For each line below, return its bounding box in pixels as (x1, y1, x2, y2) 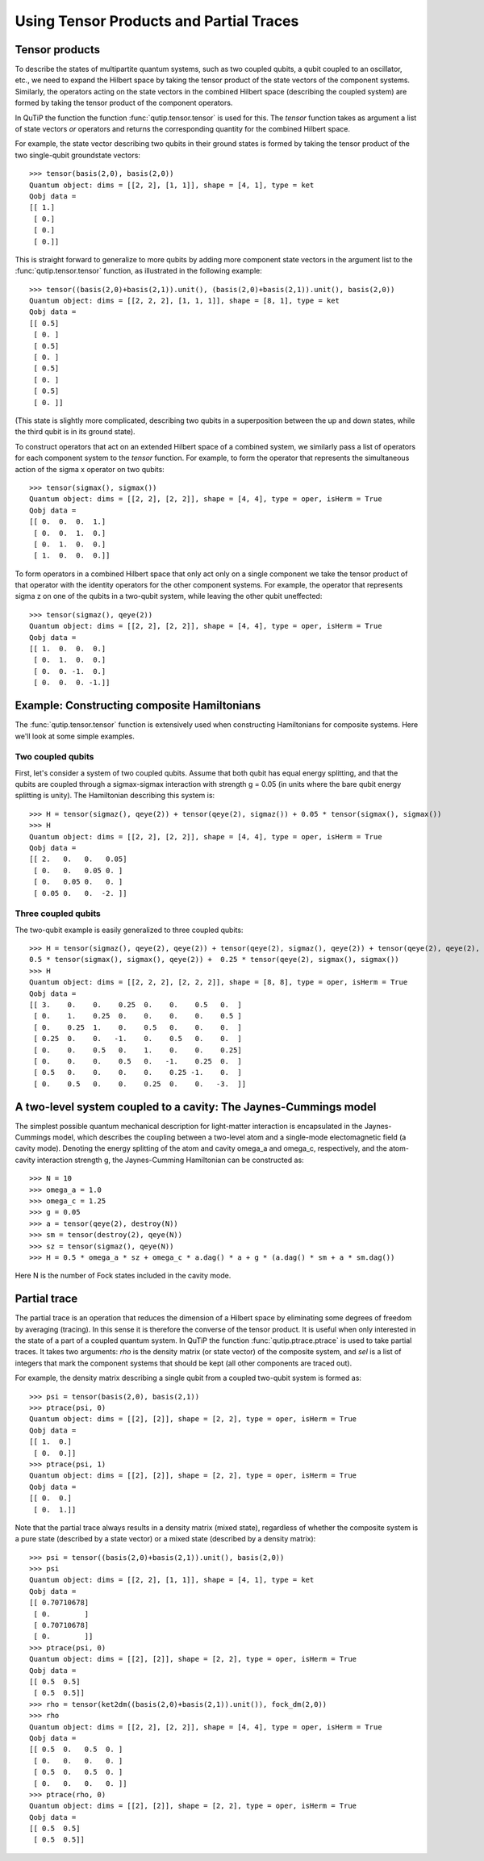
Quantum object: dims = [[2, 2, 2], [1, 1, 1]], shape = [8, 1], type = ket (29, 296, 340, 306)
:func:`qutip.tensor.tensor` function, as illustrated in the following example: (15, 266, 262, 276)
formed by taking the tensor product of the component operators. (15, 98, 233, 108)
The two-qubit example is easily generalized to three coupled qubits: (15, 925, 244, 935)
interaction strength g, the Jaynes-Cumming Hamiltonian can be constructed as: (36, 1155, 304, 1165)
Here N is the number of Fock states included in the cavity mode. (15, 1271, 232, 1281)
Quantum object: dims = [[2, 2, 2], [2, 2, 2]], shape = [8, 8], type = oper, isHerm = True (29, 977, 408, 987)
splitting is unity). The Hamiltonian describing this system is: (15, 791, 215, 801)
